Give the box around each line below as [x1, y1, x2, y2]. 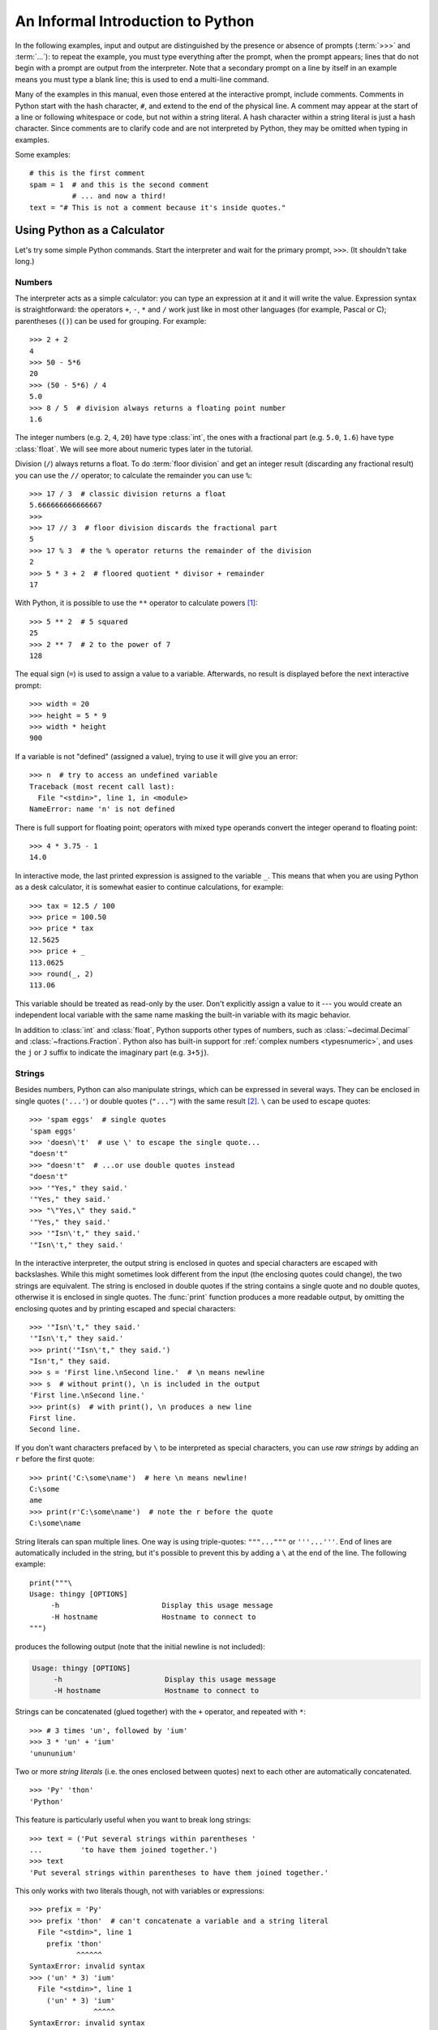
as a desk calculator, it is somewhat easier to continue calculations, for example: [15, 882, 284, 892]
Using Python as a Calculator [15, 223, 165, 237]
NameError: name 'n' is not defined [29, 805, 175, 814]
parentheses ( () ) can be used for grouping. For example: [15, 316, 207, 326]
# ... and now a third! [71, 192, 166, 201]
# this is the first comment [29, 169, 145, 178]
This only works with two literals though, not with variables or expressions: [15, 1886, 265, 1896]
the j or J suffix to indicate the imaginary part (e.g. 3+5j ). [15, 1047, 209, 1057]
